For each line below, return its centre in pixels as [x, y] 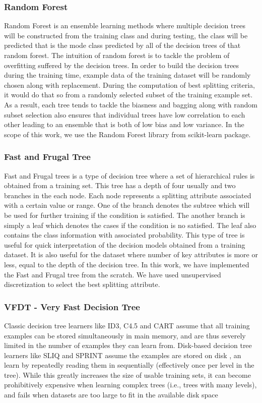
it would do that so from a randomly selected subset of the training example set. [128, 95]
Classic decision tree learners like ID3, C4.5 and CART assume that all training [127, 325]
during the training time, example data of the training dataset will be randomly [127, 75]
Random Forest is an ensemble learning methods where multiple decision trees [125, 25]
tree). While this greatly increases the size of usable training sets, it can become [127, 375]
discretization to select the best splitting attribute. [82, 284]
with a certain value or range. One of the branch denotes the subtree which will [127, 205]
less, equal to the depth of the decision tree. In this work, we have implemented [127, 264]
